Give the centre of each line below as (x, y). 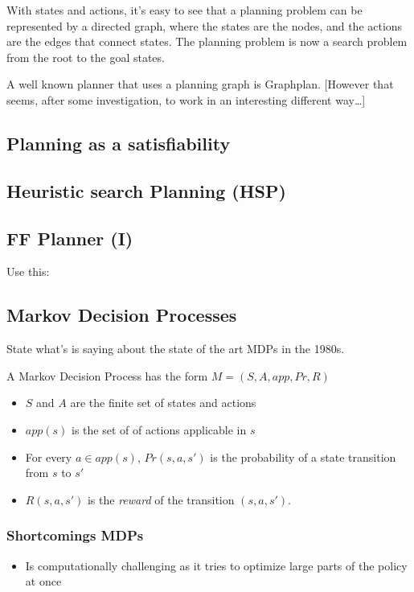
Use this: (28, 271)
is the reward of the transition (161, 499)
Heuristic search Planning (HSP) (146, 190)
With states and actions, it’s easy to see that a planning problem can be (184, 10)
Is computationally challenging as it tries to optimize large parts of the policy (216, 565)
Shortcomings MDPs (75, 535)
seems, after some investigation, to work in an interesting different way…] (186, 99)
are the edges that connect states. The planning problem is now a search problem (207, 41)
